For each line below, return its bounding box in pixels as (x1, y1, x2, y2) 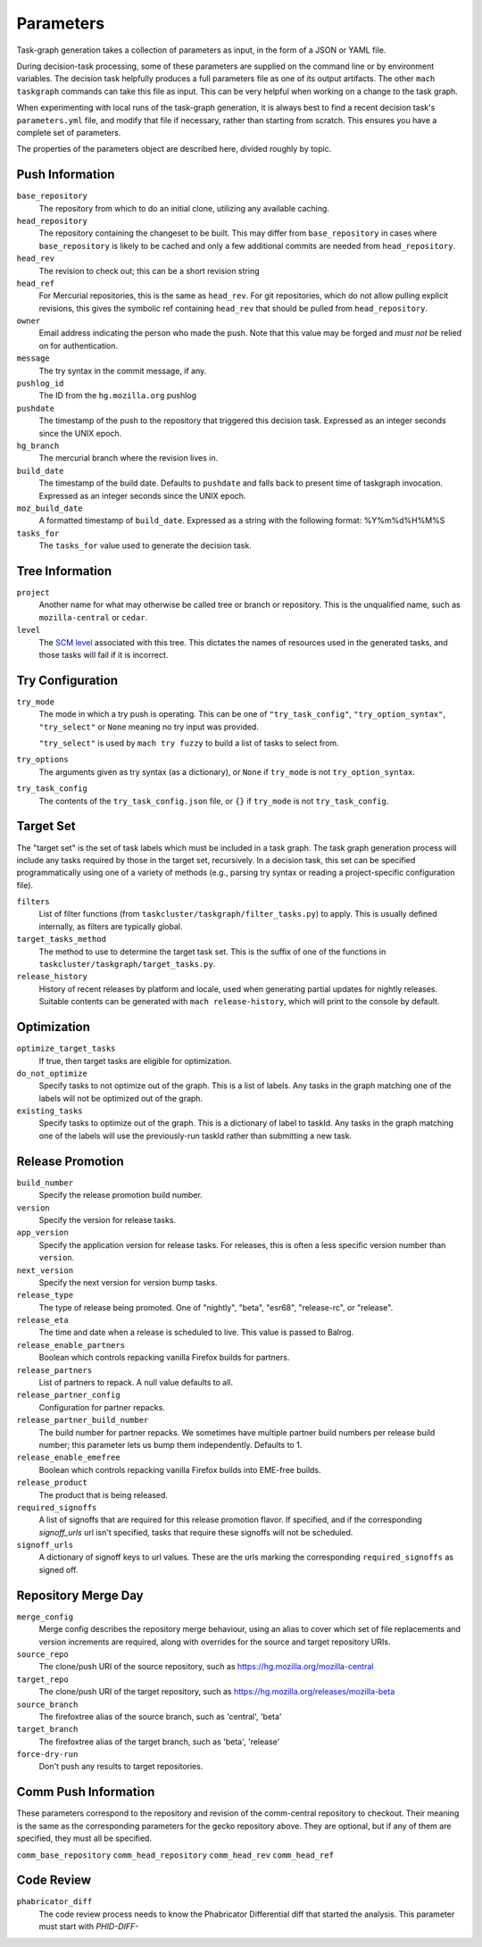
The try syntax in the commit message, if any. (38, 365, 207, 376)
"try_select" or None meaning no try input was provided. (38, 721, 259, 732)
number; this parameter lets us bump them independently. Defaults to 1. (38, 1439, 303, 1450)
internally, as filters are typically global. (38, 920, 183, 932)
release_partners (16, 1365, 93, 1375)
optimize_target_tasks (16, 1044, 116, 1053)
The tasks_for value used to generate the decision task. (38, 540, 252, 551)
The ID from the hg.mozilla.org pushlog (38, 390, 196, 401)
